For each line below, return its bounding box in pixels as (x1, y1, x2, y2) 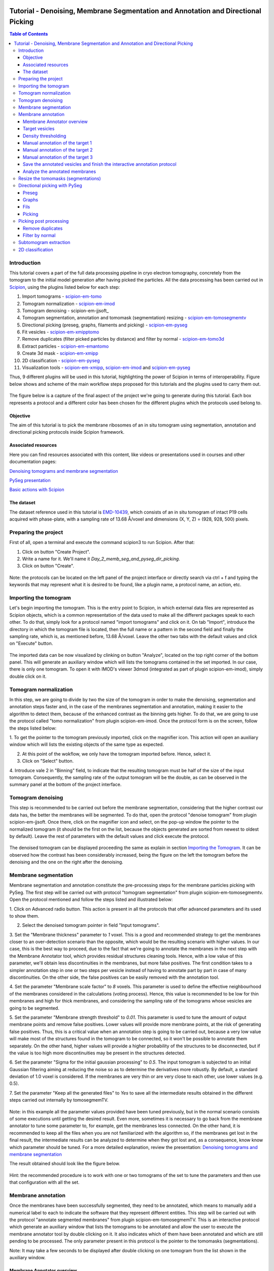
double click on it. (9, 673, 47, 679)
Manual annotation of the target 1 (23, 140, 92, 146)
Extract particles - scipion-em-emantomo (22, 343, 109, 349)
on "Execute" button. (9, 641, 53, 647)
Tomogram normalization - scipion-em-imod (22, 300, 115, 307)
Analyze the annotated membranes (23, 168, 96, 174)
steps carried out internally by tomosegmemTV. (9, 1097, 109, 1103)
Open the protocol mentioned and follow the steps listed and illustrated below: (9, 896, 173, 902)
